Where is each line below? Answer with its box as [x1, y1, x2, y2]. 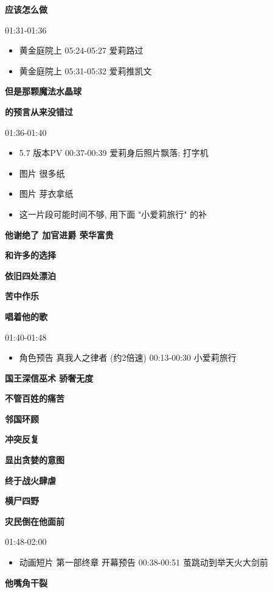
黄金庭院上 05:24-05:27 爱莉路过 [19, 44, 143, 57]
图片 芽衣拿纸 [19, 187, 74, 200]
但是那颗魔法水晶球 [5, 85, 81, 98]
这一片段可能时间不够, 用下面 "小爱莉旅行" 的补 [19, 207, 207, 220]
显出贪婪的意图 [5, 453, 64, 466]
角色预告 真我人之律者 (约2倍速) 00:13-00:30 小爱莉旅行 [19, 351, 237, 364]
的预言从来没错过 [5, 105, 73, 118]
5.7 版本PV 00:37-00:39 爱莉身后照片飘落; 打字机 [19, 146, 209, 159]
